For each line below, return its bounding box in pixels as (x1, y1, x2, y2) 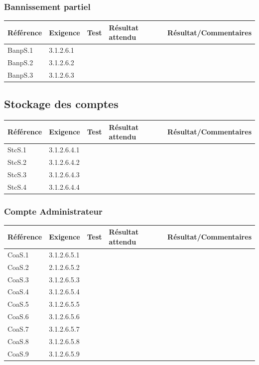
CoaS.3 (7, 274, 29, 284)
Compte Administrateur (4, 205, 103, 217)
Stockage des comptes (4, 96, 119, 112)
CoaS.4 (7, 286, 29, 297)
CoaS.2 (7, 261, 29, 272)
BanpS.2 (7, 57, 33, 67)
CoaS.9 (7, 348, 29, 359)
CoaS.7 (7, 323, 29, 334)
